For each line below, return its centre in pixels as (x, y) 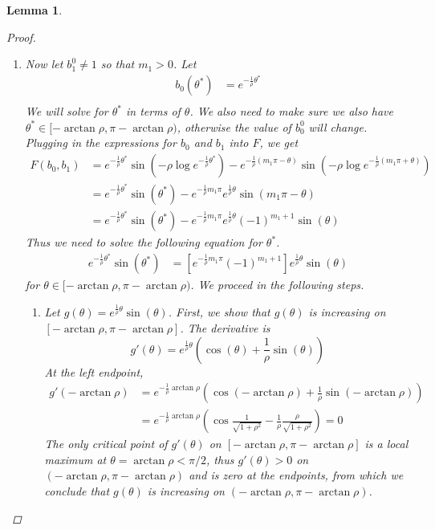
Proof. (21, 37)
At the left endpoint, (94, 371)
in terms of (153, 111)
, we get (279, 143)
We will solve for (67, 111)
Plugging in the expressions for (101, 143)
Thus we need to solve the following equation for (144, 242)
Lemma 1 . (35, 10)
